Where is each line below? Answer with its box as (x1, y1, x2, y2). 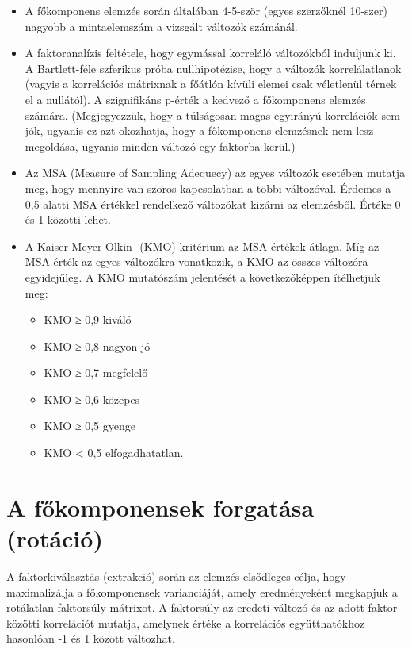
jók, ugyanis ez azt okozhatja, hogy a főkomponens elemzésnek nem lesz (25, 122, 374, 139)
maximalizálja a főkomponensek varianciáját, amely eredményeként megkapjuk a (6, 583, 398, 600)
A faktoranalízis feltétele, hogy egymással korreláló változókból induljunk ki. (25, 44, 396, 61)
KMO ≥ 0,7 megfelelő (44, 364, 148, 381)
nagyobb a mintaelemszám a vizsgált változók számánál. (25, 17, 298, 34)
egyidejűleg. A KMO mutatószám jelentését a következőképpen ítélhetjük (25, 268, 380, 285)
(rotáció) (6, 522, 103, 555)
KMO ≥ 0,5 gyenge (44, 417, 135, 434)
